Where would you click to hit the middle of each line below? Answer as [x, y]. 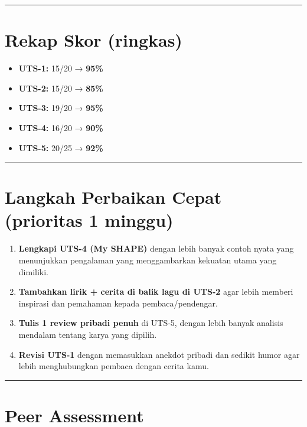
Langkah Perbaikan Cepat [113, 197]
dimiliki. [33, 271]
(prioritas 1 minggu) [89, 220]
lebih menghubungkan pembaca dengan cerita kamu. [114, 366]
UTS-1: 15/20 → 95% [61, 68]
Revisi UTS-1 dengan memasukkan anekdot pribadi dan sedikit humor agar [159, 354]
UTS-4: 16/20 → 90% [61, 127]
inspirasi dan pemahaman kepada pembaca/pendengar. [118, 303]
